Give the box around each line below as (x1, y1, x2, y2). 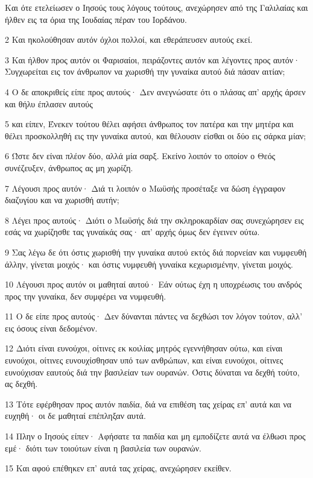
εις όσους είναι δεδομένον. (5, 321, 98, 334)
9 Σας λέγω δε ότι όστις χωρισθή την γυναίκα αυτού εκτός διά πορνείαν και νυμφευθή (5, 245, 307, 258)
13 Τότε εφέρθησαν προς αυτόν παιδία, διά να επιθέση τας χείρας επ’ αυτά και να (5, 397, 292, 410)
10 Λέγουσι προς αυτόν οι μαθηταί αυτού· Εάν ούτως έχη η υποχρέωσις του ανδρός (5, 278, 302, 291)
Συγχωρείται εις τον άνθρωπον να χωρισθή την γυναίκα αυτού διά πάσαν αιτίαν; (5, 65, 285, 78)
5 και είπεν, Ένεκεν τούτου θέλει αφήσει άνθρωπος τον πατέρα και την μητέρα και (5, 118, 294, 130)
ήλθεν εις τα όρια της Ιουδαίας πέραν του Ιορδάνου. (5, 13, 187, 25)
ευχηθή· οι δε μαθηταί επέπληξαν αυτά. (5, 409, 146, 422)
